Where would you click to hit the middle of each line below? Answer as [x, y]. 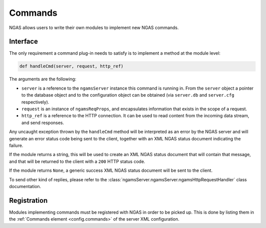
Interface [23, 42]
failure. [16, 145]
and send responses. [43, 123]
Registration [28, 200]
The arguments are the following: [43, 79]
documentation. [25, 186]
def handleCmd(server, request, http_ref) [71, 66]
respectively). [35, 102]
